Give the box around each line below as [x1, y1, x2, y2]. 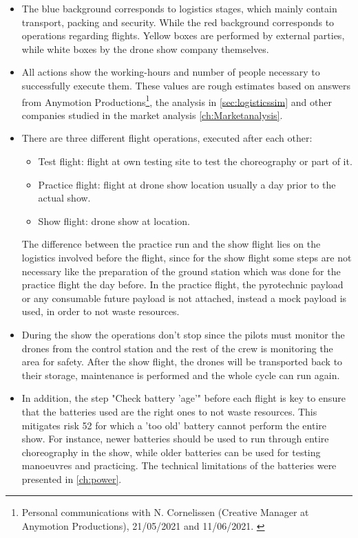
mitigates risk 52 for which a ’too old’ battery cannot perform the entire [21, 418, 326, 432]
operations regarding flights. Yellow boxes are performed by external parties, [21, 28, 345, 43]
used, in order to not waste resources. [21, 304, 180, 319]
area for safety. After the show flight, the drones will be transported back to [21, 354, 343, 369]
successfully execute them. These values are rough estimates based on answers [21, 78, 350, 92]
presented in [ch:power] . [21, 471, 122, 486]
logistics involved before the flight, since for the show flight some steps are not [21, 250, 352, 264]
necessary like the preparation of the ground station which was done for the [21, 263, 341, 278]
